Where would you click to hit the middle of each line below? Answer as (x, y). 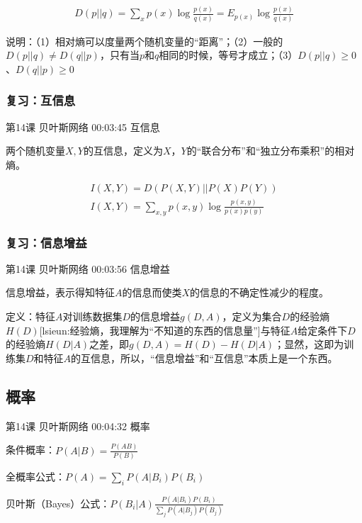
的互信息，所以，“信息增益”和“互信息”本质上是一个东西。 (204, 358)
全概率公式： (35, 476)
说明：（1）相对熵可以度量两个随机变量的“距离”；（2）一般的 (145, 41)
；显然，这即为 (309, 344)
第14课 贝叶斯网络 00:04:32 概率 (78, 426)
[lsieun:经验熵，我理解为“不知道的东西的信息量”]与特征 (165, 330)
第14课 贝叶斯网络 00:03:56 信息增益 (88, 268)
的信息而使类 (152, 292)
